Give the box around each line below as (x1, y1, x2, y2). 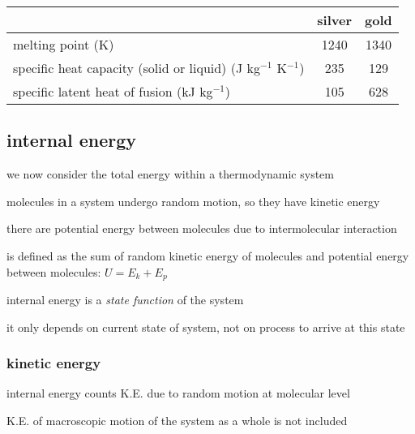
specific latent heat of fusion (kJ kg (13, 82, 213, 101)
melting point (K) (13, 35, 114, 54)
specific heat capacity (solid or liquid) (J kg (13, 58, 260, 77)
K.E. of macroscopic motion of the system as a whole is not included (6, 412, 348, 429)
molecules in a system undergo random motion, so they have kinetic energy (6, 192, 380, 209)
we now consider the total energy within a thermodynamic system (6, 165, 334, 183)
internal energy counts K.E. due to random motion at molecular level (6, 385, 350, 402)
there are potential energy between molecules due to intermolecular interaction (6, 220, 397, 237)
